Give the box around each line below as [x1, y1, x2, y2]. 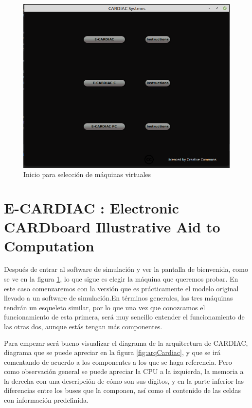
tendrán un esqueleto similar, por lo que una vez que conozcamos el [4, 302, 205, 312]
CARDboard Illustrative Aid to [4, 217, 220, 237]
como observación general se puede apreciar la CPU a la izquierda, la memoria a [4, 366, 244, 376]
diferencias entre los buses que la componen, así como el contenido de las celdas [4, 385, 241, 395]
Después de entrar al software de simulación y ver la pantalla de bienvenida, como [4, 264, 248, 274]
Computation [4, 236, 94, 256]
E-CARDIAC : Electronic [4, 198, 179, 218]
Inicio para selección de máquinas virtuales [23, 169, 151, 179]
